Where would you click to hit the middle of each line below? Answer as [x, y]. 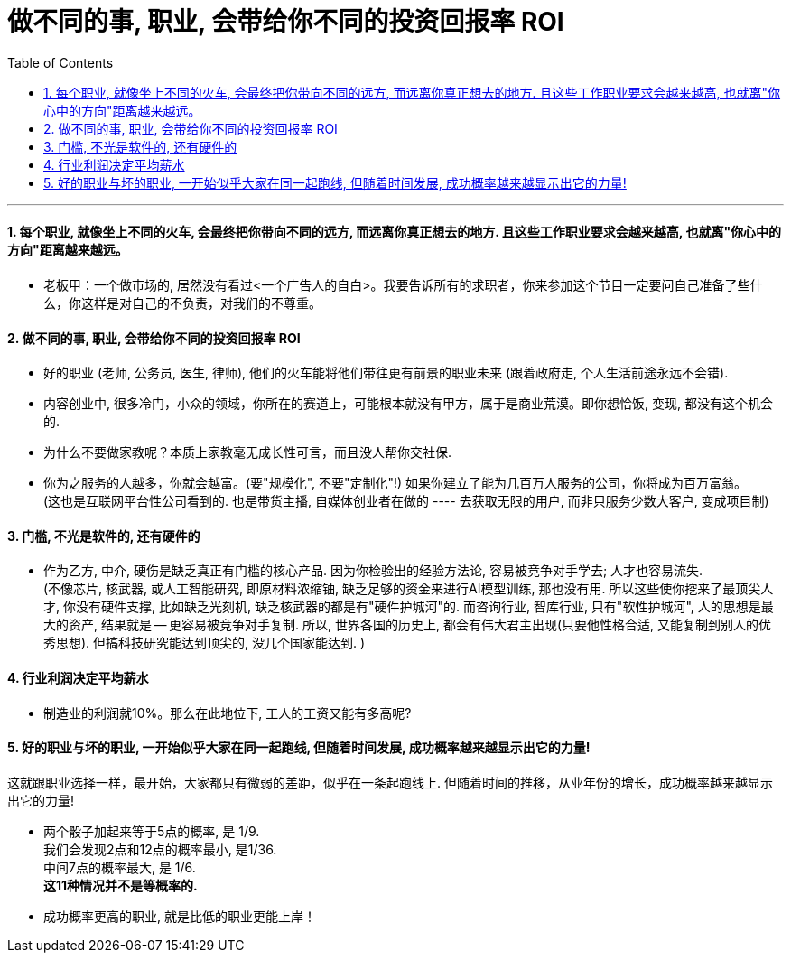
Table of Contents [60, 62]
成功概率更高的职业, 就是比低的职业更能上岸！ [180, 916]
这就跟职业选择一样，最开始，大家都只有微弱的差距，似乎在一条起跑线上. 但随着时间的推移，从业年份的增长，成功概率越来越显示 [390, 782]
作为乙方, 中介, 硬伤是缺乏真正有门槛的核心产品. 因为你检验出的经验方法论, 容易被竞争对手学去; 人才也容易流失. [373, 571]
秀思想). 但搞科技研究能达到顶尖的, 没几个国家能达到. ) [205, 643]
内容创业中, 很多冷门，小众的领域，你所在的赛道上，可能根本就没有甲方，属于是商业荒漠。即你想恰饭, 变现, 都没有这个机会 [408, 404]
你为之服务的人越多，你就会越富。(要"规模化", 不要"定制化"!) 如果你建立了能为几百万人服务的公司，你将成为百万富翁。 [395, 483]
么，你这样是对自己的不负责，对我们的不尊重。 [182, 303]
